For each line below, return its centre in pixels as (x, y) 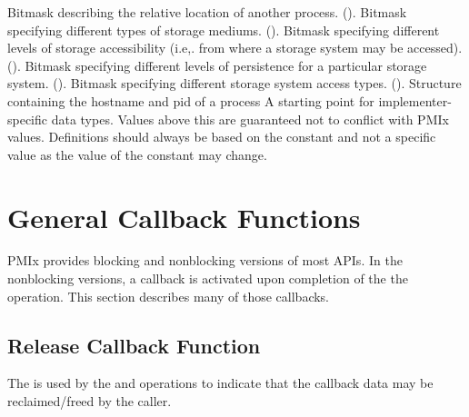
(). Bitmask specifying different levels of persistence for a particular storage (217, 65)
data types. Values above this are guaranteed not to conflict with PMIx (250, 119)
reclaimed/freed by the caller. (90, 401)
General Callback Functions (184, 217)
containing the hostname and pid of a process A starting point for (191, 100)
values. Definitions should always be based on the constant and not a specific (222, 137)
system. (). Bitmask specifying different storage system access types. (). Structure (234, 83)
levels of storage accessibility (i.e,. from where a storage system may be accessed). (235, 48)
